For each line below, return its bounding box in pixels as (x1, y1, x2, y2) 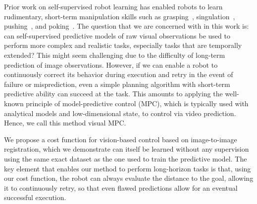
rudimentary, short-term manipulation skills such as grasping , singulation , (4, 11, 235, 21)
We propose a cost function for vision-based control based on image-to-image (4, 134, 237, 144)
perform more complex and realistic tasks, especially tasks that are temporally (4, 40, 242, 50)
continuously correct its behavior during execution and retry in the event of (4, 69, 233, 80)
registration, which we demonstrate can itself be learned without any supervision (4, 144, 249, 154)
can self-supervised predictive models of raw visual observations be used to (4, 30, 230, 41)
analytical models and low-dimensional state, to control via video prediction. (4, 108, 236, 118)
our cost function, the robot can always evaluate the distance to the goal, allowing (4, 173, 254, 183)
